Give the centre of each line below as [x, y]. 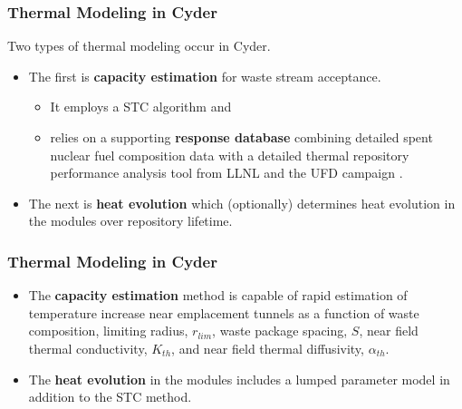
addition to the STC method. [110, 397]
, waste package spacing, [280, 331]
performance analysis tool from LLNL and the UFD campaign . [226, 173]
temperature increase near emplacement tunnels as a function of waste [224, 312]
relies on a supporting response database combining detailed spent [241, 137]
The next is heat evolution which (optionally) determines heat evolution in [242, 203]
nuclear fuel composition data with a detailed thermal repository [230, 155]
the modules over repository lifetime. [130, 221]
